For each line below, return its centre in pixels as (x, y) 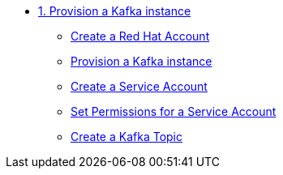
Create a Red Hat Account (140, 36)
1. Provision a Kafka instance (115, 11)
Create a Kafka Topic (126, 137)
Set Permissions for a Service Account (174, 111)
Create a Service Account (139, 86)
